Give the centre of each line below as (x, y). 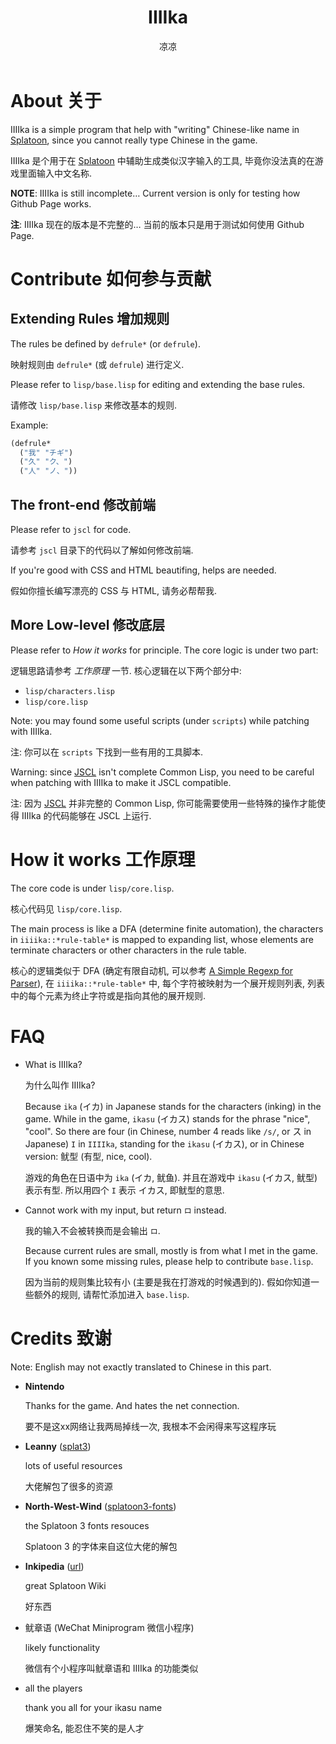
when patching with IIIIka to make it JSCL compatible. (121, 782)
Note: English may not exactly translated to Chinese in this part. (141, 1367)
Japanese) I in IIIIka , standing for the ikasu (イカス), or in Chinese (164, 1143)
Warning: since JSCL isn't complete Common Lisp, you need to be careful (162, 772)
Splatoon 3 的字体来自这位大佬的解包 (101, 1546)
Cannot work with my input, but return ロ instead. (125, 1210)
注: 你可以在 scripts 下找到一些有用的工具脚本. (107, 752)
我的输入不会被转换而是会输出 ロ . (92, 1230)
